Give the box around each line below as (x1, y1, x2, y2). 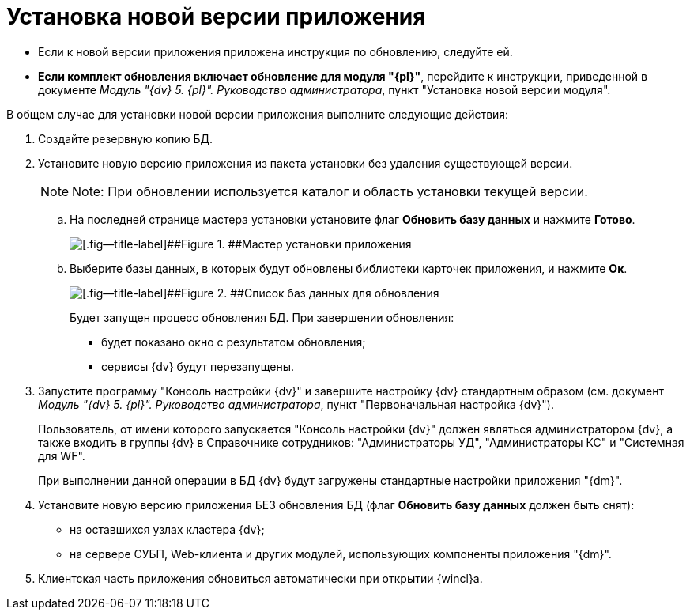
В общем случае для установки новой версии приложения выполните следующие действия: (6, 107, 509, 121)
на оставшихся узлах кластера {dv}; (70, 522, 265, 536)
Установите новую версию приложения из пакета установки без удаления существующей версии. (38, 156, 573, 170)
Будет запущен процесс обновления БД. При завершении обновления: (70, 310, 454, 324)
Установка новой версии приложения (6, 3, 426, 30)
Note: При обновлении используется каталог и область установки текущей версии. (72, 183, 588, 199)
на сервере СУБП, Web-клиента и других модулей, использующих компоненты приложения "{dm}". (70, 546, 612, 561)
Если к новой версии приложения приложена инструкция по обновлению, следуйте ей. (38, 44, 513, 59)
